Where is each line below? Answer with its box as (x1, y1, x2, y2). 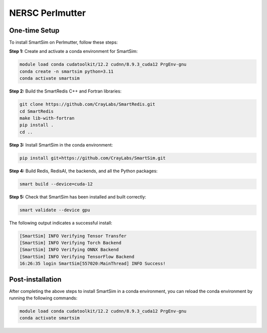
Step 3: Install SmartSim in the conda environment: (9, 142, 113, 148)
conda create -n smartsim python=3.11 (19, 68, 114, 74)
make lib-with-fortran (19, 115, 75, 121)
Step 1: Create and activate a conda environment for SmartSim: (9, 48, 138, 54)
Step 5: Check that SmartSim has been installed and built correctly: (9, 193, 146, 200)
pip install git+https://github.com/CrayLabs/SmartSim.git (19, 155, 166, 161)
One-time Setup (9, 26, 59, 35)
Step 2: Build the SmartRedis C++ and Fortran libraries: (9, 88, 122, 94)
